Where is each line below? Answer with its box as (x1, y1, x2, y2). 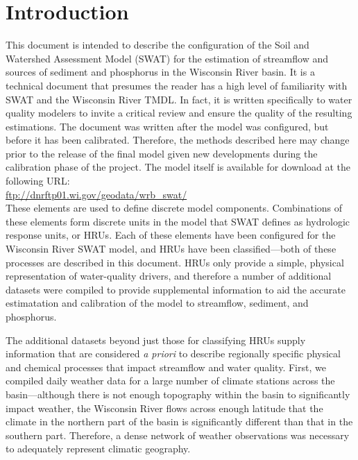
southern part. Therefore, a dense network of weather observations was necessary (6, 427, 350, 442)
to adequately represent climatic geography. (6, 441, 191, 456)
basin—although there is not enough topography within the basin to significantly (6, 386, 350, 401)
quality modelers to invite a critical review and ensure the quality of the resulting (6, 105, 352, 120)
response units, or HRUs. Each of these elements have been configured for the (6, 228, 336, 242)
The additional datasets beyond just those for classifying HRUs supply (6, 332, 306, 347)
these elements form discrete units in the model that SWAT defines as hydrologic (6, 214, 350, 228)
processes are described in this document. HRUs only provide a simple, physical (6, 255, 344, 269)
